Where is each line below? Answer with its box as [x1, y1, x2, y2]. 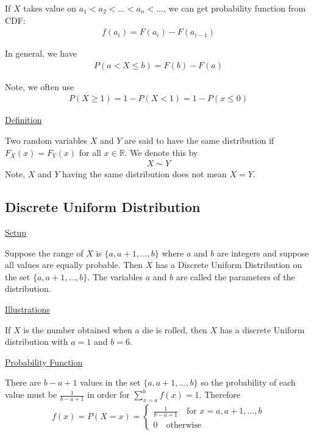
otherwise [166, 421, 202, 430]
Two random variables [5, 134, 88, 147]
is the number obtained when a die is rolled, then [23, 323, 207, 336]
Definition [5, 113, 42, 126]
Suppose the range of [5, 246, 84, 259]
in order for [87, 388, 130, 401]
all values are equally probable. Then [5, 258, 143, 271]
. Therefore [199, 388, 240, 401]
